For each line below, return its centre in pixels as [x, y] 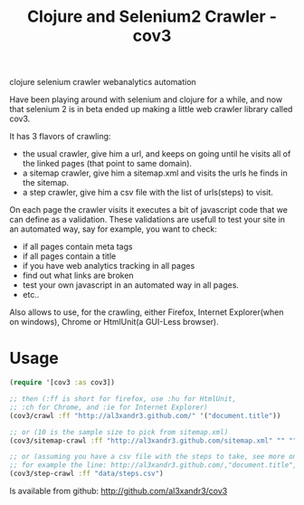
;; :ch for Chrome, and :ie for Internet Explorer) [109, 407]
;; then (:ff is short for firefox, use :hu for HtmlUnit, [123, 399]
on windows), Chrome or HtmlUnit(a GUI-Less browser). [114, 322]
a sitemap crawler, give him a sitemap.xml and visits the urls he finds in [155, 173]
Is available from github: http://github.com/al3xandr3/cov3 [119, 491]
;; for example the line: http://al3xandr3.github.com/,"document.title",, [155, 465]
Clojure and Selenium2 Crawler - [152, 17]
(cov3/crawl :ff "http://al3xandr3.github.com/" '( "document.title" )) [145, 415]
